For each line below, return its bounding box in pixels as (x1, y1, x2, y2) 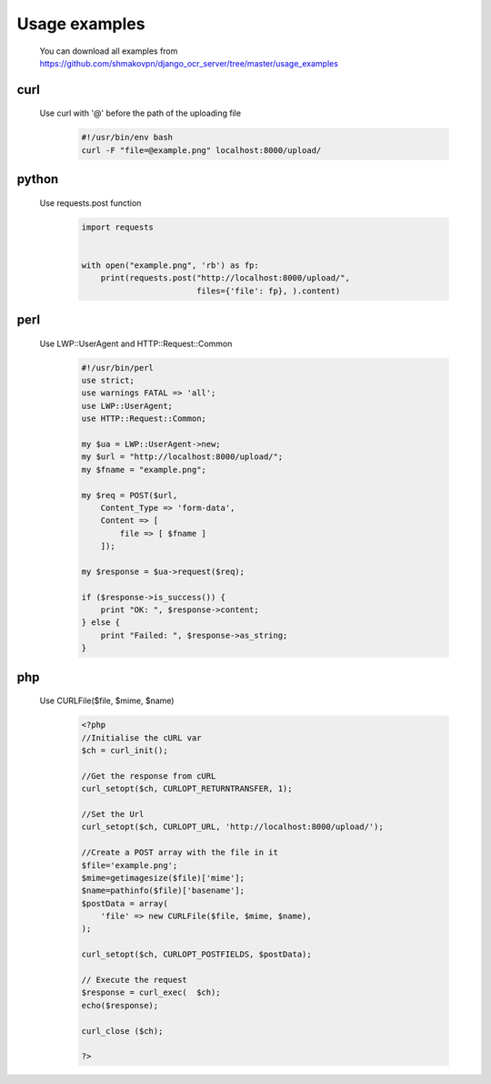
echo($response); (81, 1000, 159, 1010)
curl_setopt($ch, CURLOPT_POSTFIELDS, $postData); (81, 949, 313, 960)
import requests (81, 221, 155, 232)
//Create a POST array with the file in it (81, 847, 279, 858)
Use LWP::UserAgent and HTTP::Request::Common (39, 338, 233, 349)
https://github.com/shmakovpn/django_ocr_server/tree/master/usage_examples (39, 57, 338, 68)
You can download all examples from (39, 46, 178, 56)
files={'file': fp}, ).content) (195, 285, 341, 296)
